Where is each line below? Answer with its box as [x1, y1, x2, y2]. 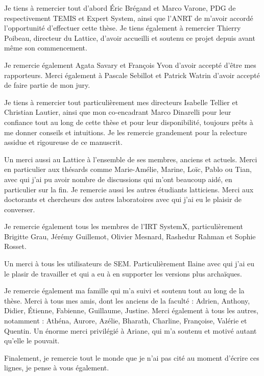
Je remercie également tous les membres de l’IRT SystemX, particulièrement [4, 221, 243, 232]
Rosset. [4, 241, 27, 252]
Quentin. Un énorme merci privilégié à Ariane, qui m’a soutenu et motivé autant [4, 325, 257, 336]
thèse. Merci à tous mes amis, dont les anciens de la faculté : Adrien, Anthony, [4, 295, 250, 306]
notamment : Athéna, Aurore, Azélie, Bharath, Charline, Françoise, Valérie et [4, 315, 247, 326]
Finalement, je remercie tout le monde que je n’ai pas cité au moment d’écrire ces [4, 352, 259, 363]
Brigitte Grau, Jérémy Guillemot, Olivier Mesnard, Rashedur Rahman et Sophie [4, 231, 256, 241]
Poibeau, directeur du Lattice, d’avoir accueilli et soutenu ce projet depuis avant [4, 32, 255, 43]
